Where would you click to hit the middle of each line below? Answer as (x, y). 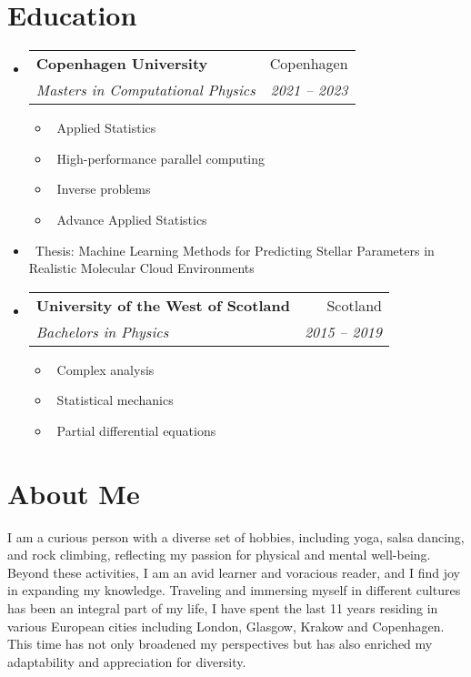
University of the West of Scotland (163, 305)
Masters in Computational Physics (145, 90)
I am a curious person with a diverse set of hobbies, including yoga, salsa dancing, (236, 536)
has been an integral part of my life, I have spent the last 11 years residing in (223, 607)
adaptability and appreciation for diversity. (127, 661)
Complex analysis (105, 369)
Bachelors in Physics (102, 331)
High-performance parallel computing (161, 158)
